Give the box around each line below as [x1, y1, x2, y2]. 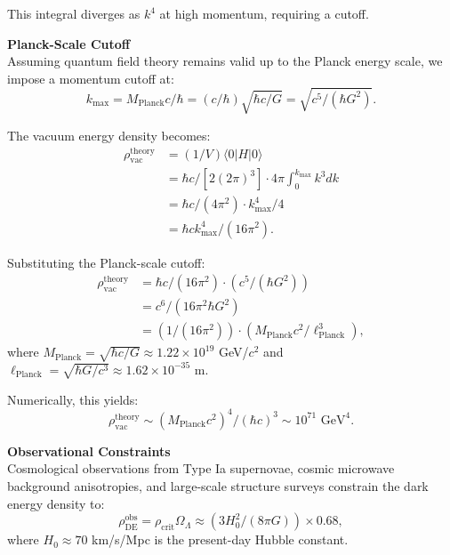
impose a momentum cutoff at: [7, 68, 174, 87]
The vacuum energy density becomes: [7, 125, 211, 144]
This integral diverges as [7, 4, 141, 22]
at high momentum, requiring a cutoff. [159, 4, 369, 22]
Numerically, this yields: [7, 390, 139, 408]
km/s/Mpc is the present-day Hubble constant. [92, 530, 349, 549]
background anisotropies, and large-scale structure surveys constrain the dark [7, 476, 429, 495]
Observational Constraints [7, 441, 171, 460]
